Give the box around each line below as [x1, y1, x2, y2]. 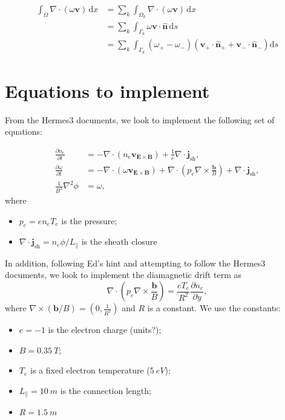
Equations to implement [5, 78, 210, 103]
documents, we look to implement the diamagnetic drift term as [5, 268, 242, 281]
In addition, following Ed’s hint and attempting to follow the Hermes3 [5, 256, 266, 269]
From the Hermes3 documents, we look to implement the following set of [5, 113, 275, 126]
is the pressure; [61, 214, 117, 227]
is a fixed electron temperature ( [30, 364, 150, 376]
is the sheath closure [81, 235, 157, 248]
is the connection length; [60, 384, 151, 396]
